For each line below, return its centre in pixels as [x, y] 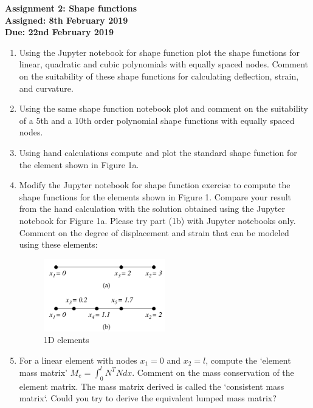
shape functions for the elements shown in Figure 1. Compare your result [155, 196]
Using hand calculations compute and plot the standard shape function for [158, 152]
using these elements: [58, 244]
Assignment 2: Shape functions [71, 8]
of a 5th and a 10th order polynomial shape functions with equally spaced [157, 120]
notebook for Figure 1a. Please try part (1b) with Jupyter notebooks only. [157, 220]
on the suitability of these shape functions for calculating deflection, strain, [159, 76]
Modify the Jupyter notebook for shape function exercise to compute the [155, 185]
